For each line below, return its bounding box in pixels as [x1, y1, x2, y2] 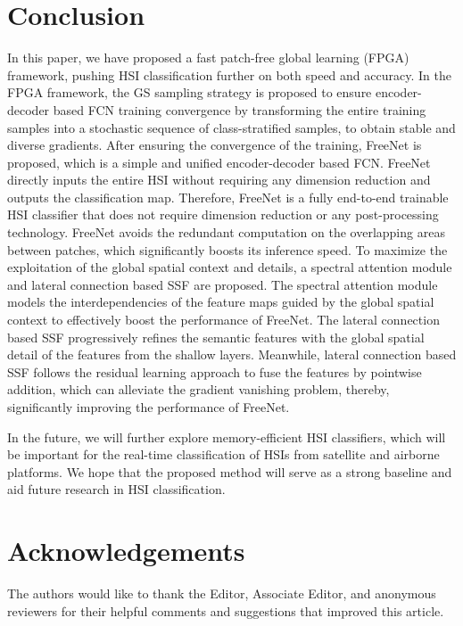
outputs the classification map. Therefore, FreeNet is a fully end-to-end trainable [7, 187, 449, 206]
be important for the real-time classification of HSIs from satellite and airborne [7, 445, 440, 464]
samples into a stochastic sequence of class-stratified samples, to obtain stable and [7, 118, 456, 136]
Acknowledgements [7, 532, 245, 569]
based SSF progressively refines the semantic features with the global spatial [7, 327, 425, 346]
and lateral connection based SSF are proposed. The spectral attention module [7, 275, 438, 293]
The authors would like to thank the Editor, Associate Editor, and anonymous [7, 584, 436, 603]
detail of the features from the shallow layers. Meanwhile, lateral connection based [7, 345, 457, 364]
